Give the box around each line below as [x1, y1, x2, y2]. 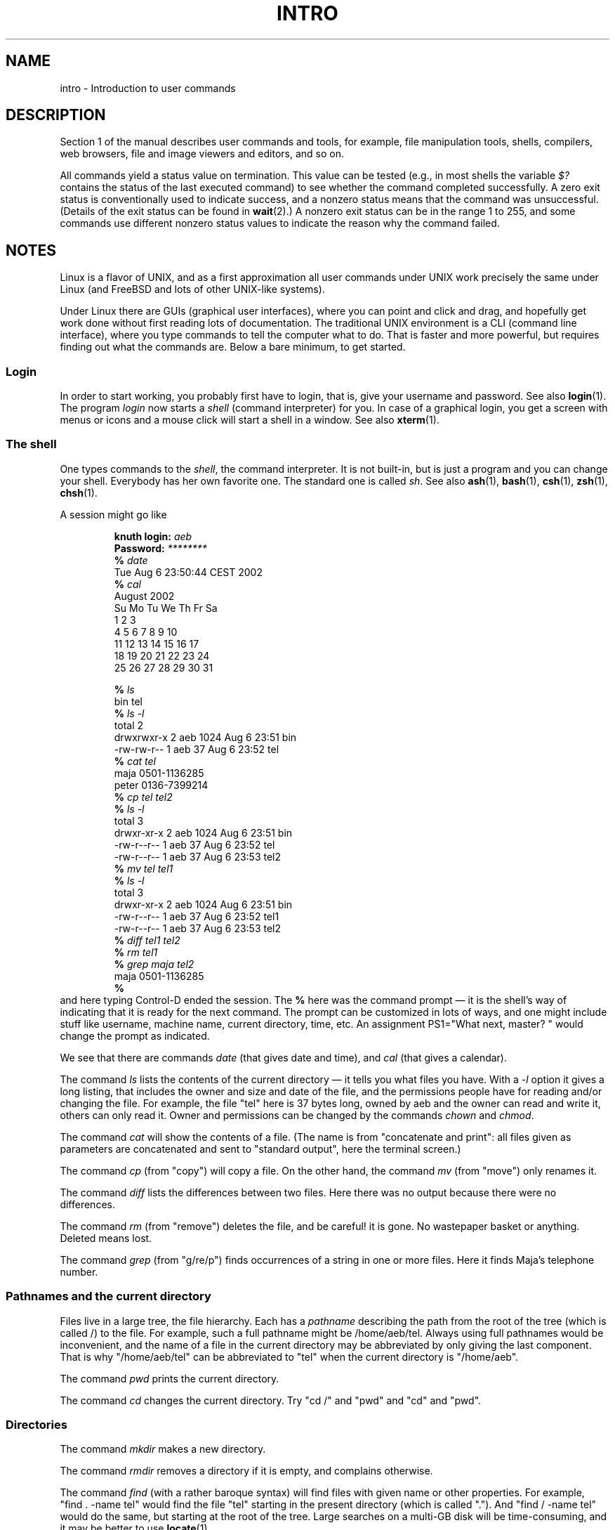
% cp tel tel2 [114, 790, 173, 803]
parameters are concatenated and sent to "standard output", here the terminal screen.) [60, 1142, 461, 1155]
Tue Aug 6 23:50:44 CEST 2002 [114, 565, 263, 578]
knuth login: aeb [114, 530, 192, 542]
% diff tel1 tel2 [114, 934, 180, 946]
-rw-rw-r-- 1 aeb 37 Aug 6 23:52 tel [114, 743, 279, 755]
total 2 [114, 719, 144, 731]
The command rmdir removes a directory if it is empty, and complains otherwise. [60, 1465, 433, 1477]
